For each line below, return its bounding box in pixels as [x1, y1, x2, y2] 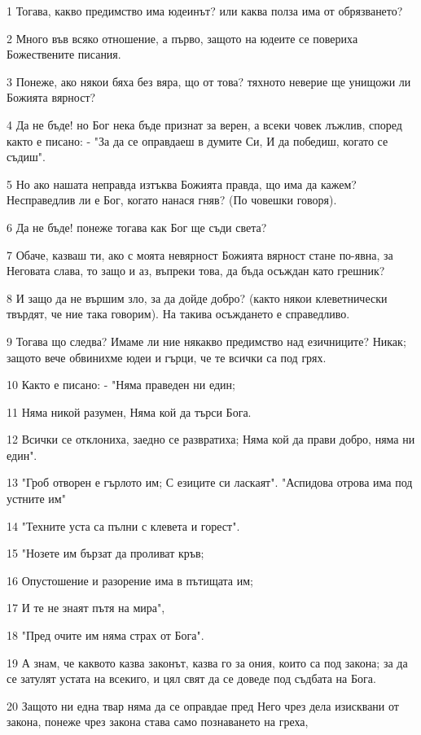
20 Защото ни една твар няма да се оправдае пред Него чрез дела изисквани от [7, 697, 399, 714]
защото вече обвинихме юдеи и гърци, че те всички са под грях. [7, 348, 327, 365]
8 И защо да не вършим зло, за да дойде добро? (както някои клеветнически [7, 289, 388, 306]
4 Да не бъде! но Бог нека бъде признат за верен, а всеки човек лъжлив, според [7, 116, 402, 133]
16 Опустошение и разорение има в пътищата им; [7, 571, 253, 588]
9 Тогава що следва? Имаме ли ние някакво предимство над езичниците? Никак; [7, 332, 406, 349]
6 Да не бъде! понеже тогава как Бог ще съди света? [7, 218, 267, 235]
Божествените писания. [7, 46, 121, 63]
